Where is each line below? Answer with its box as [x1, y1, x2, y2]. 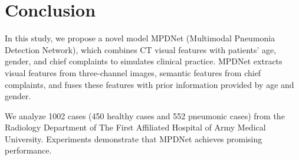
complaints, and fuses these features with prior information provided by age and [5, 78, 294, 90]
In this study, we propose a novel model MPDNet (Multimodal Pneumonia [5, 32, 275, 44]
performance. [5, 144, 52, 156]
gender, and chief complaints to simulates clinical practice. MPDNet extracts [5, 55, 282, 67]
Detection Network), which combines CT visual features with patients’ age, [5, 43, 277, 55]
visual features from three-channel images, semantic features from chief [5, 66, 261, 79]
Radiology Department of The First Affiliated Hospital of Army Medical [5, 121, 266, 133]
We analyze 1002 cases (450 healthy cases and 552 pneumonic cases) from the [5, 109, 285, 122]
